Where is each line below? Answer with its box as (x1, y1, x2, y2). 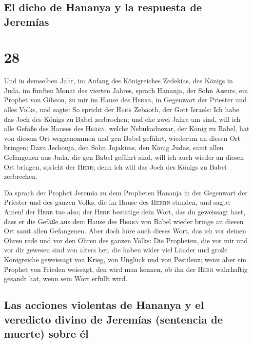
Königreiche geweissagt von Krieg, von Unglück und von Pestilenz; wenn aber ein (4, 254, 247, 264)
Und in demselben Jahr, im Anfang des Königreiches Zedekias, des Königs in (4, 76, 233, 86)
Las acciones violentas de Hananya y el (4, 297, 204, 312)
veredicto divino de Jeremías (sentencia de (4, 311, 223, 326)
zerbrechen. (4, 171, 38, 181)
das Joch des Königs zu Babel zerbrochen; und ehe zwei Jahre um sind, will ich (4, 114, 241, 124)
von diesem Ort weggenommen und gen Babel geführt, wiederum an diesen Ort (4, 133, 241, 143)
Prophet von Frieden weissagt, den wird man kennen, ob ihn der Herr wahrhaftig (4, 264, 248, 274)
